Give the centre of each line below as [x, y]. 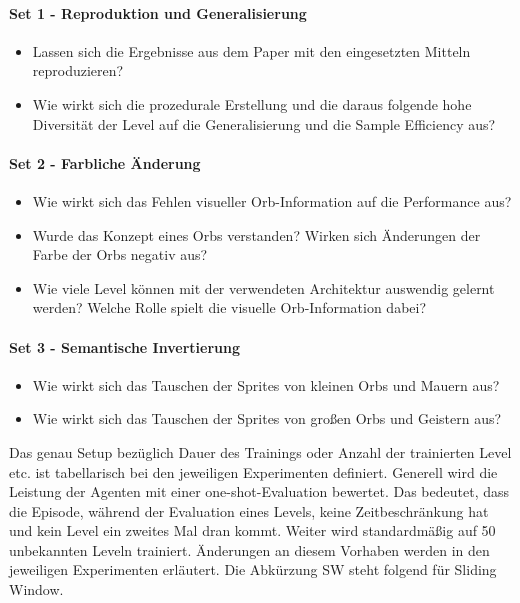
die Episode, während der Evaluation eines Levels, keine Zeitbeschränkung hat [249, 510]
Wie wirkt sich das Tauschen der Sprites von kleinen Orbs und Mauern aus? [266, 384]
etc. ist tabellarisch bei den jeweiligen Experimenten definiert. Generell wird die [253, 471]
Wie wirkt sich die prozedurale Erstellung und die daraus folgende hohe [252, 103]
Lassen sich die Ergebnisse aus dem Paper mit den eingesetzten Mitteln [251, 50]
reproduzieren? [78, 70]
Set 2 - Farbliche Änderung [105, 162]
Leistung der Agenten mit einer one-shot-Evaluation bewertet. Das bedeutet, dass [259, 491]
